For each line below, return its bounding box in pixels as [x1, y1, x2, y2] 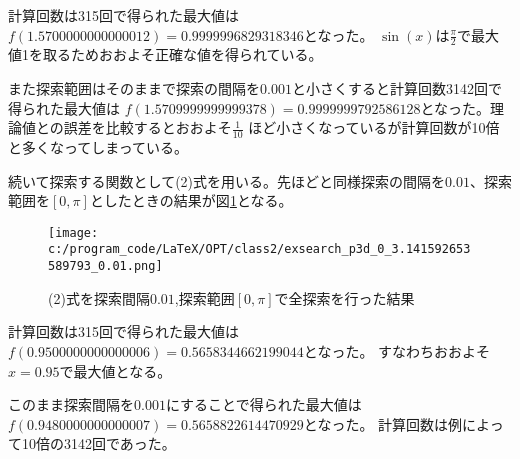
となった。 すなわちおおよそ [303, 340, 491, 361]
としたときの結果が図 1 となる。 [89, 190, 293, 211]
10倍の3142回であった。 [21, 433, 176, 454]
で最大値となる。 [59, 360, 172, 381]
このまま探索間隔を [8, 394, 134, 415]
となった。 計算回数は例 [303, 413, 463, 434]
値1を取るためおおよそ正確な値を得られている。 [8, 44, 323, 65]
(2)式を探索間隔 [48, 287, 150, 308]
